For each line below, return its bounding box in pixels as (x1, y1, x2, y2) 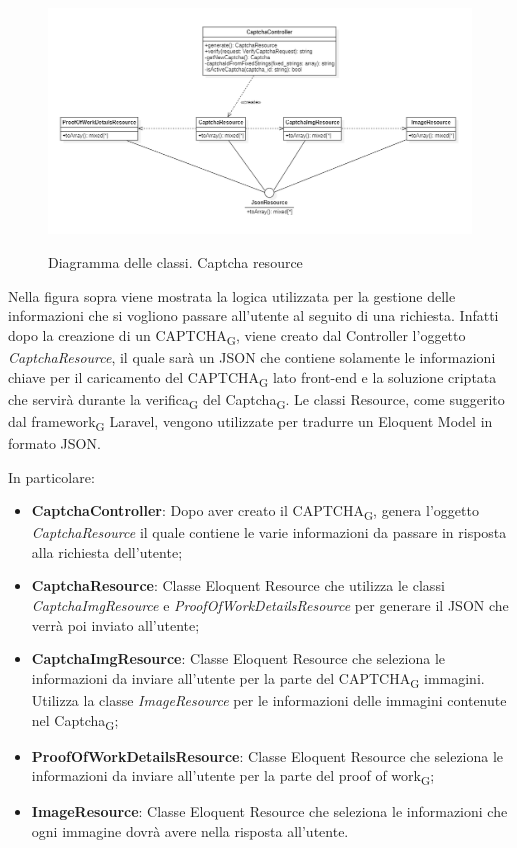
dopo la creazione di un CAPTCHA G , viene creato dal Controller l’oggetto (8, 324, 466, 348)
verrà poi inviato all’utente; (31, 614, 200, 635)
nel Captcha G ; (31, 709, 119, 733)
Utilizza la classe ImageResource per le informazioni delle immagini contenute (31, 689, 507, 710)
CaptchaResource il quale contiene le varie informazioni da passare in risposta (31, 522, 507, 543)
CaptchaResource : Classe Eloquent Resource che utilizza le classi (31, 575, 445, 596)
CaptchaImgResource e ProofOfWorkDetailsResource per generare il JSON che (31, 595, 509, 616)
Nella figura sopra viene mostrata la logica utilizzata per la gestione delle (8, 285, 456, 306)
